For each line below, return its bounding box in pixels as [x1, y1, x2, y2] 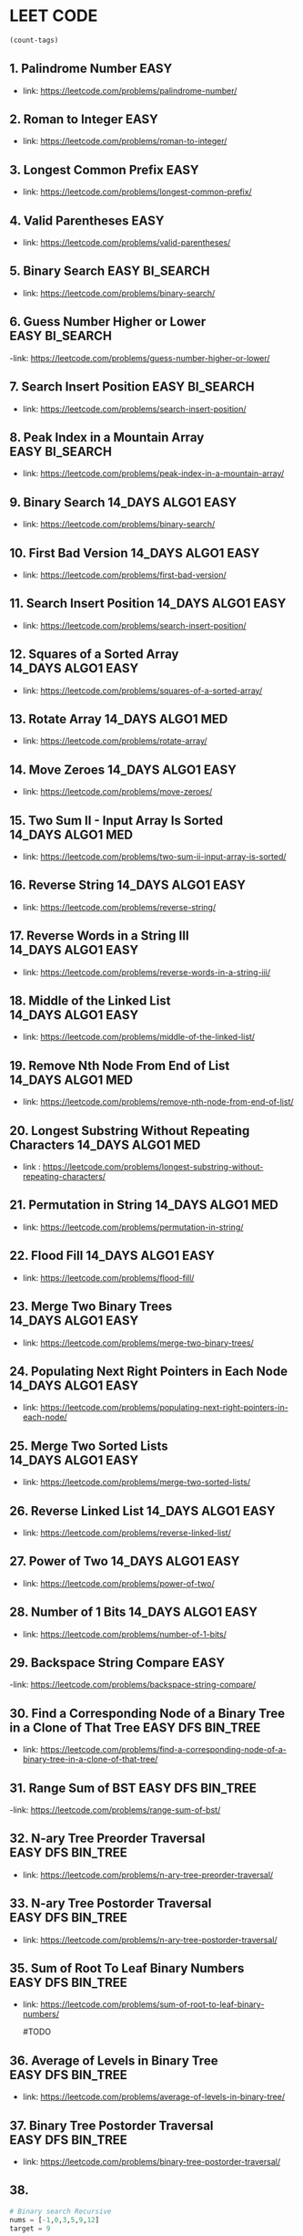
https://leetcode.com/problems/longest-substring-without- [42, 1161, 264, 1172]
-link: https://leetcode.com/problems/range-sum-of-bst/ [9, 1804, 221, 1815]
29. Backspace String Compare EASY [9, 1655, 226, 1670]
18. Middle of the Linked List [9, 993, 171, 1009]
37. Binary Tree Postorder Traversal [9, 2117, 214, 2133]
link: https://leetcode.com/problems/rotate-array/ [22, 735, 207, 746]
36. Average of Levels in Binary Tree [9, 2053, 218, 2068]
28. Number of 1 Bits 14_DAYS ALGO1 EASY [9, 1605, 258, 1620]
